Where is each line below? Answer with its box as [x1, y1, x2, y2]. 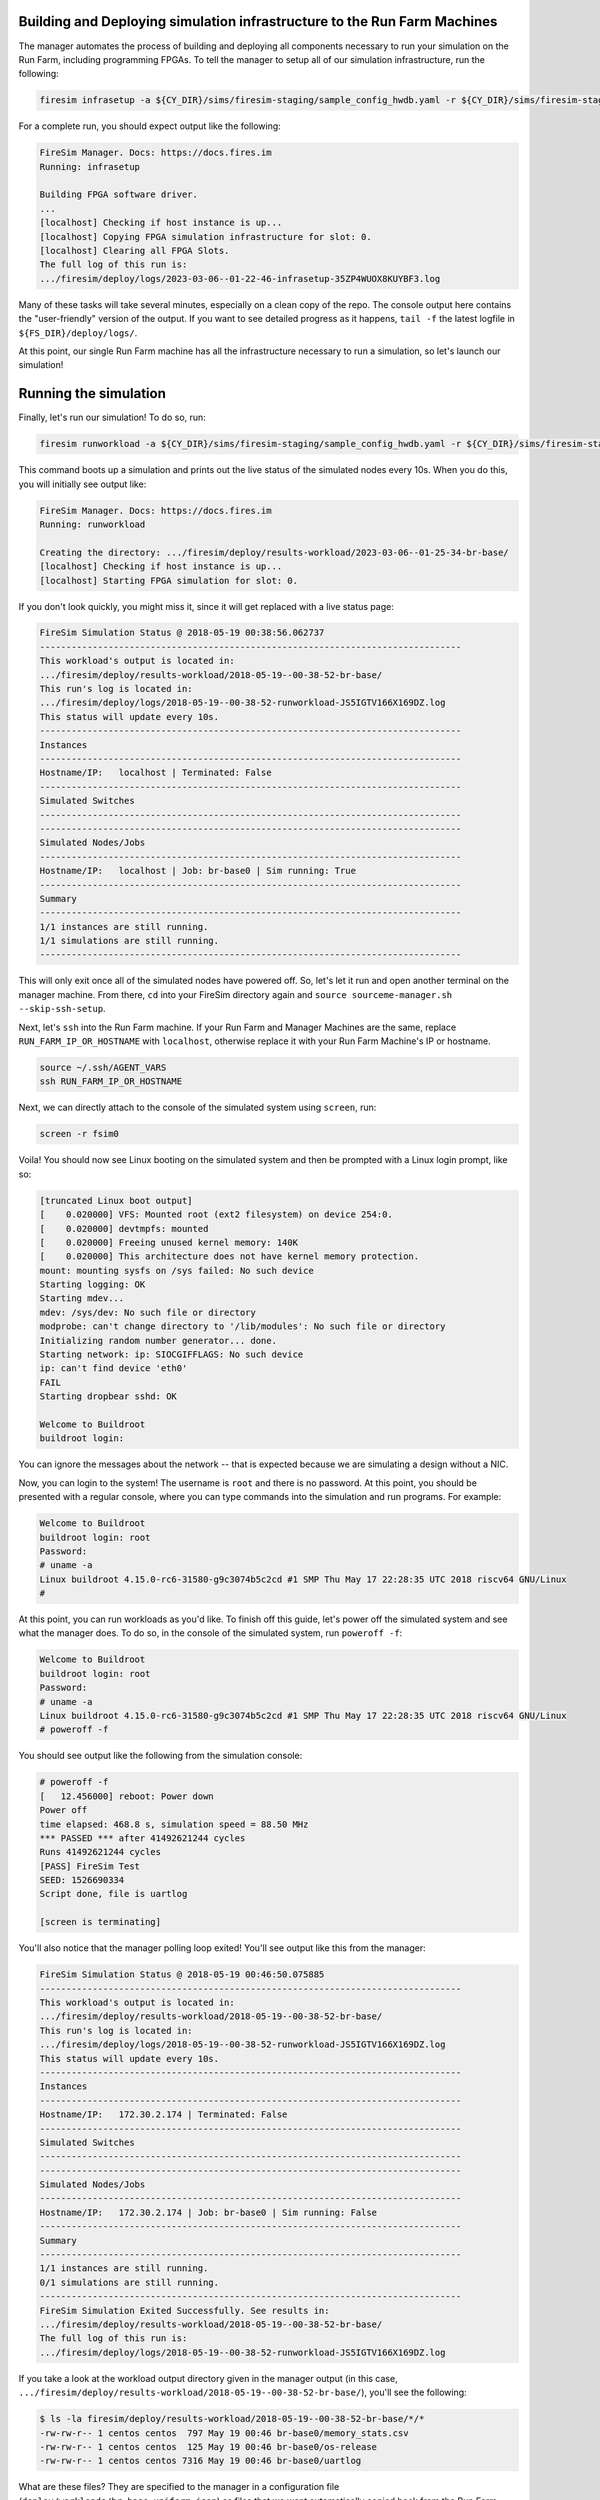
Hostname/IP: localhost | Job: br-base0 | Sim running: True [39, 865, 357, 877]
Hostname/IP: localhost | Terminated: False [39, 767, 272, 779]
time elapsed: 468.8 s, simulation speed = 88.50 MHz [39, 1818, 309, 1830]
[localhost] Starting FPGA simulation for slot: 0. [39, 575, 299, 586]
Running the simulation [18, 385, 167, 402]
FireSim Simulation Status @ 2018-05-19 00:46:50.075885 [39, 1969, 325, 1980]
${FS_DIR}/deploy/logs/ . [18, 326, 138, 339]
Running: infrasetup [39, 161, 140, 172]
